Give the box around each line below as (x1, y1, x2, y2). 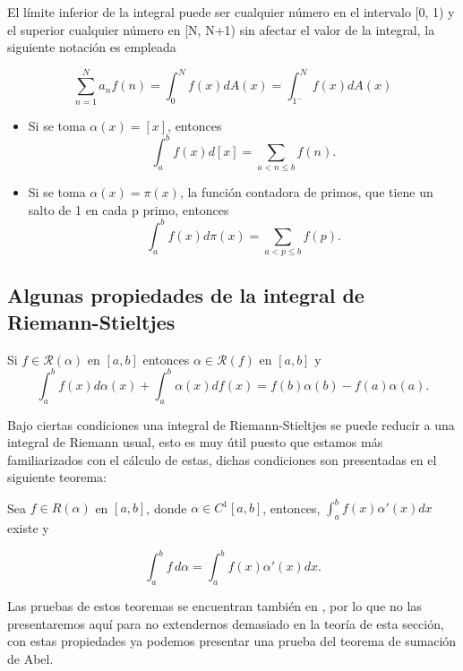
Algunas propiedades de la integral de (7, 281, 364, 309)
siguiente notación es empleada (7, 38, 176, 56)
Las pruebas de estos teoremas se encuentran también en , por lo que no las (7, 597, 422, 615)
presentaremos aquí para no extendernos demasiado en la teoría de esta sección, (7, 614, 444, 632)
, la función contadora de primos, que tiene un (179, 183, 433, 202)
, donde (146, 498, 187, 517)
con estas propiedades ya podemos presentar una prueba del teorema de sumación (7, 632, 457, 650)
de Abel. (7, 649, 54, 667)
